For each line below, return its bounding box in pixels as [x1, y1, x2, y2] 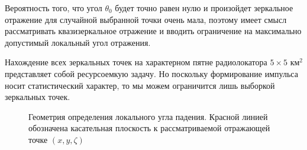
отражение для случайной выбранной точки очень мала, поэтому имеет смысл [5, 13, 287, 25]
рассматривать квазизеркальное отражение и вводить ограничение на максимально [5, 25, 302, 37]
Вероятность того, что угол [5, 2, 102, 14]
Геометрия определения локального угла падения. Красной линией [28, 110, 268, 122]
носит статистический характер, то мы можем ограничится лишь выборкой [5, 79, 275, 91]
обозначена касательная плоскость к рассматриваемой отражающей [28, 122, 270, 134]
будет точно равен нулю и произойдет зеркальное [115, 2, 293, 14]
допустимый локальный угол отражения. [5, 36, 151, 48]
